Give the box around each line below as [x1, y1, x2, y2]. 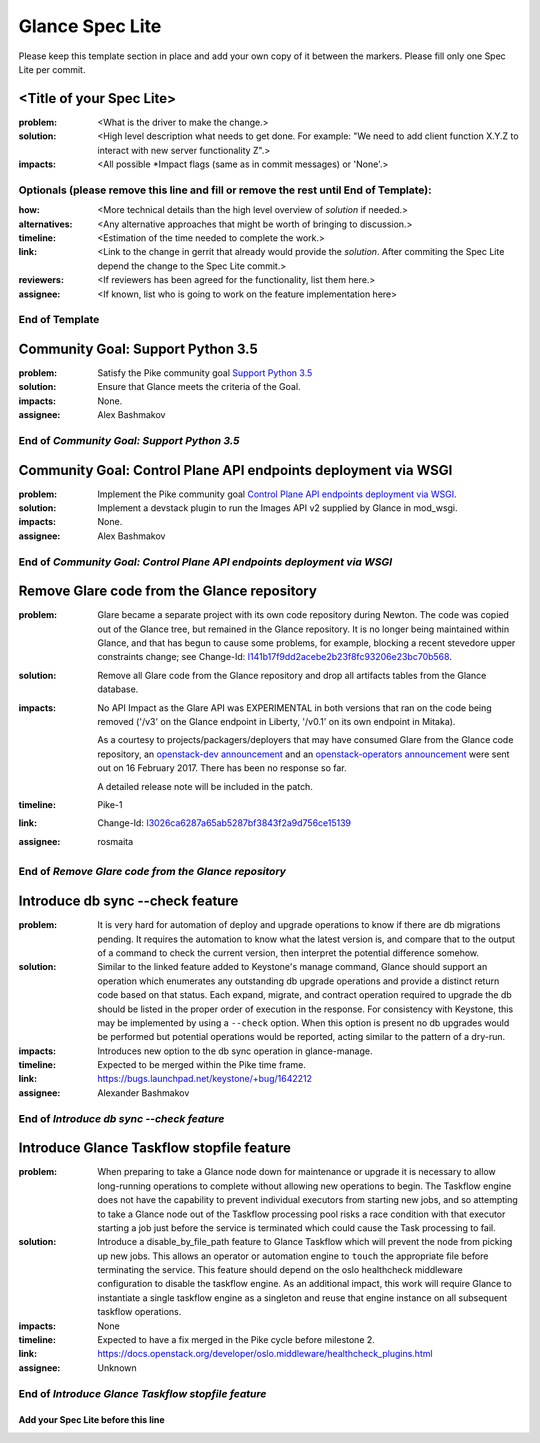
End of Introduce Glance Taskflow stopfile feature [18, 1386, 267, 1400]
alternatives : [18, 218, 74, 230]
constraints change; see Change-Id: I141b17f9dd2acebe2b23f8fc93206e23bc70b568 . [97, 651, 452, 663]
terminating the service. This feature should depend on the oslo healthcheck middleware [97, 1264, 464, 1276]
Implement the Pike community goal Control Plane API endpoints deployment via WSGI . [97, 488, 457, 500]
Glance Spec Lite [18, 15, 162, 37]
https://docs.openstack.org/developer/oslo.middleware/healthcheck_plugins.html [97, 1348, 434, 1360]
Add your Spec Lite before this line [18, 1414, 165, 1426]
